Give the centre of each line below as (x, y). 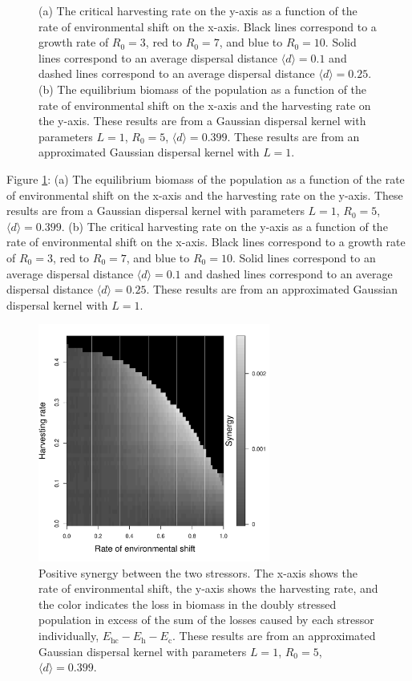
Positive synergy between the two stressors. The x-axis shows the (198, 572)
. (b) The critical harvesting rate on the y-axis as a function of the (224, 226)
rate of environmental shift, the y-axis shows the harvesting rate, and (208, 588)
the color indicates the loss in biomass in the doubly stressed (188, 604)
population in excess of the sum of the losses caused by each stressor (206, 620)
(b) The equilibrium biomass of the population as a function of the (203, 89)
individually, (69, 636)
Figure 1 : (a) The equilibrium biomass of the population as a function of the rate (206, 178)
